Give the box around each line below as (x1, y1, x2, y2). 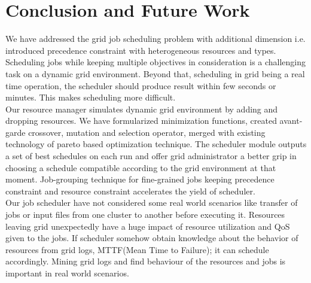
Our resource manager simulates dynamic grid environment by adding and (5, 102, 278, 115)
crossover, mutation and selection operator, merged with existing (28, 126, 266, 138)
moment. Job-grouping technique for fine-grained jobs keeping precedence (5, 173, 275, 185)
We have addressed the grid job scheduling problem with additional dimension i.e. (5, 32, 306, 45)
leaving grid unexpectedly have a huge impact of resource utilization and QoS (5, 220, 290, 232)
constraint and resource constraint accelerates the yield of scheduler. (5, 184, 255, 197)
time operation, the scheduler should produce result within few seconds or (5, 79, 276, 92)
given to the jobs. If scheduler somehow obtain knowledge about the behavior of (5, 232, 298, 244)
